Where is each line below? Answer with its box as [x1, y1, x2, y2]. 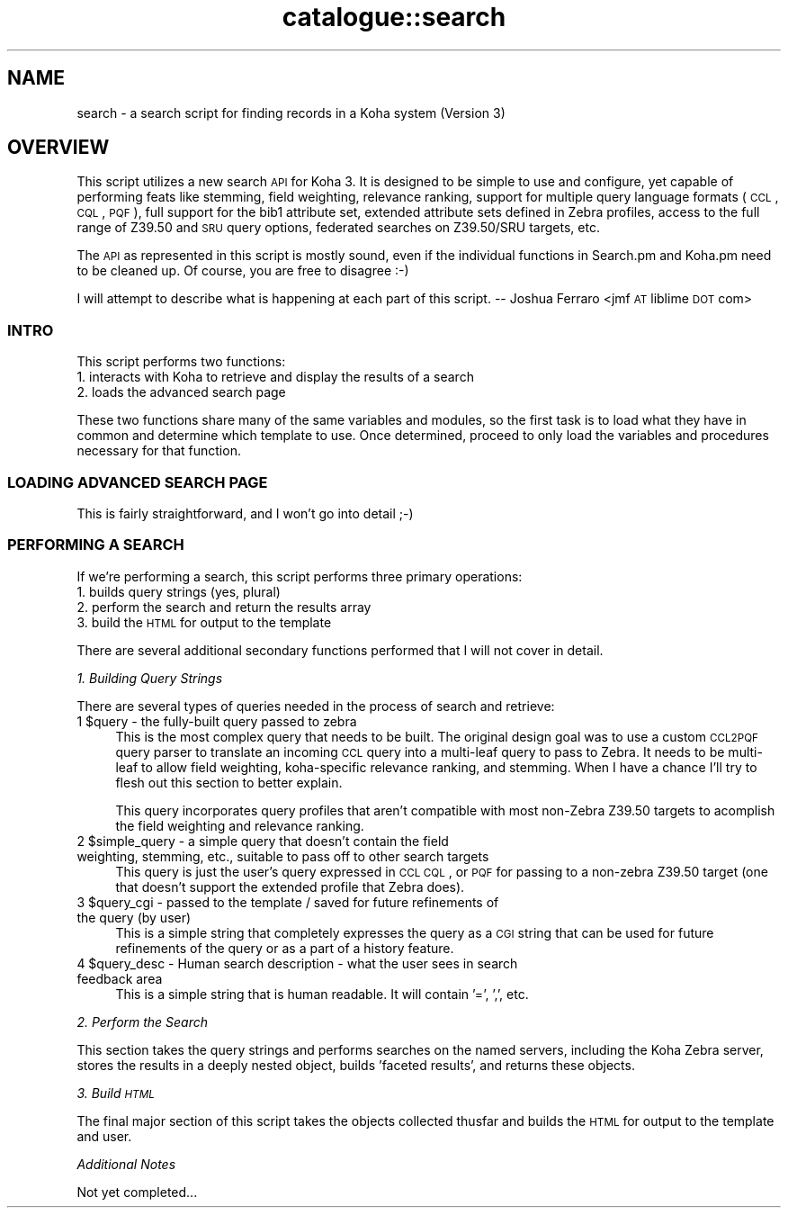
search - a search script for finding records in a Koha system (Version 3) [76, 104, 506, 121]
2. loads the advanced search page [76, 384, 286, 400]
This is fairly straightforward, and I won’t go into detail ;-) [76, 505, 414, 521]
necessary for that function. [76, 443, 241, 459]
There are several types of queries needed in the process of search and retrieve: [76, 697, 555, 714]
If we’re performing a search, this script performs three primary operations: [76, 568, 523, 584]
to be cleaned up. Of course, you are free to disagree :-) [76, 263, 409, 279]
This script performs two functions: [76, 354, 286, 370]
